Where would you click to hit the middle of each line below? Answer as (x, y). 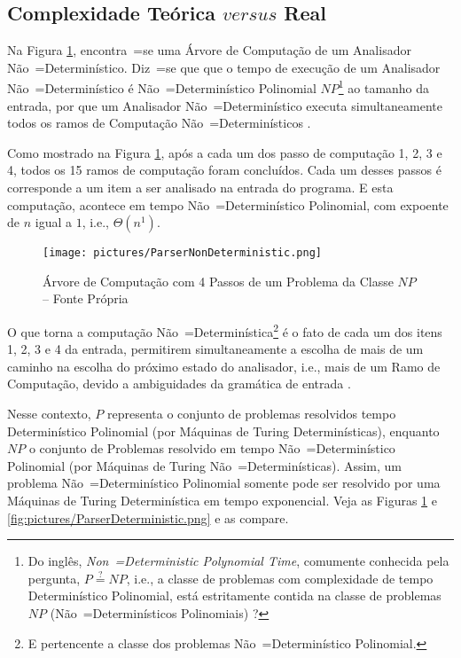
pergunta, (54, 578)
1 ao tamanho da (384, 87)
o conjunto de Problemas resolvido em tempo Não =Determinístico (212, 448)
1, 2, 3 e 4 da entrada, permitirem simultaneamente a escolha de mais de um (215, 349)
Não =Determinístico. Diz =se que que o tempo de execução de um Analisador (224, 67)
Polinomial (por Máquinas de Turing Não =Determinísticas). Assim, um (205, 465)
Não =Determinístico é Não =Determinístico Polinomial (162, 88)
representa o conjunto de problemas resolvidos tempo (251, 414)
